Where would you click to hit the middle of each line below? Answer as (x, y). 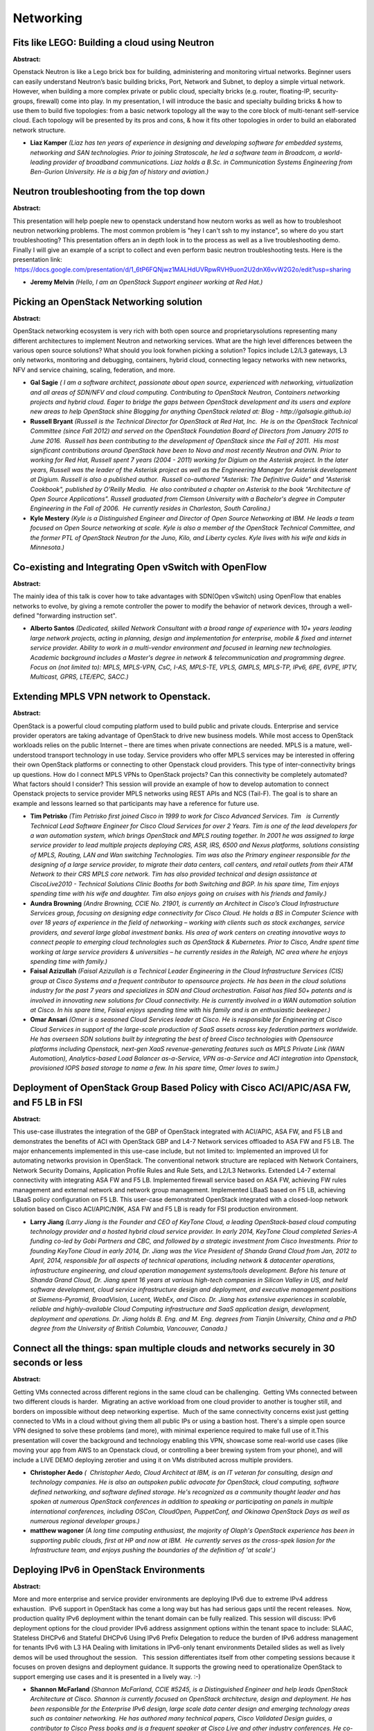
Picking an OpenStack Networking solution (108, 302)
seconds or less (48, 1363)
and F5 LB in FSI (48, 1102)
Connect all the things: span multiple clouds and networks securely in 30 (174, 1348)
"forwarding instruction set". (77, 616)
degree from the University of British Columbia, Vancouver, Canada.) (129, 1328)
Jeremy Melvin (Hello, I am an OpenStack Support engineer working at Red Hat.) (146, 282)
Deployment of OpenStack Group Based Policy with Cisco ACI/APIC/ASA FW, (182, 1088)
